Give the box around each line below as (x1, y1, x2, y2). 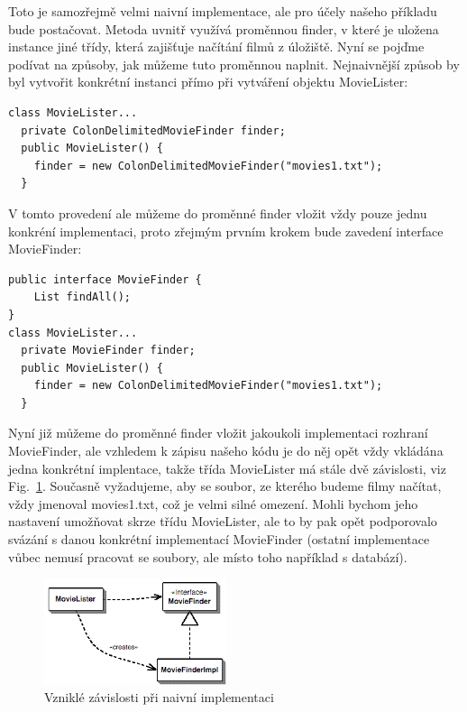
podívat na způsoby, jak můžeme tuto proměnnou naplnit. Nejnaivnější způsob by (8, 54, 460, 73)
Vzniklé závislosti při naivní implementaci (44, 688, 274, 707)
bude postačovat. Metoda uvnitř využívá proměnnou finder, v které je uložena (8, 19, 439, 38)
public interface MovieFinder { (8, 273, 202, 286)
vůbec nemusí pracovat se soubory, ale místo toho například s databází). (8, 547, 407, 566)
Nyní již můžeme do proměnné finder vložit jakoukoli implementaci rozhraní (8, 423, 428, 442)
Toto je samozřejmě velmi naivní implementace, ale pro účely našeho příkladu (8, 2, 437, 20)
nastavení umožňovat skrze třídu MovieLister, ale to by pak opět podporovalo (8, 512, 437, 531)
